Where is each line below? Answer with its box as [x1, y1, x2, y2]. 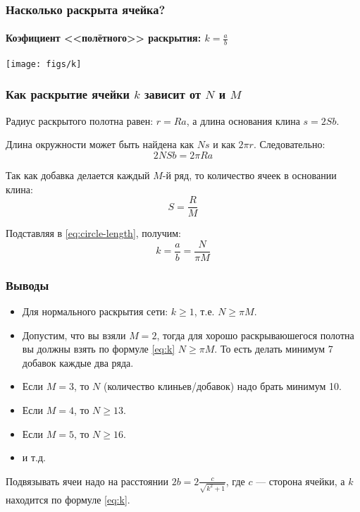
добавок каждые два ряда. [22, 355, 134, 370]
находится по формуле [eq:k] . [6, 492, 130, 506]
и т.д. [22, 450, 46, 465]
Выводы [6, 276, 49, 293]
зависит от [144, 85, 201, 103]
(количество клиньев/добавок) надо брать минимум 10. [104, 379, 342, 394]
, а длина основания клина [186, 113, 300, 128]
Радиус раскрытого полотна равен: [6, 113, 154, 128]
